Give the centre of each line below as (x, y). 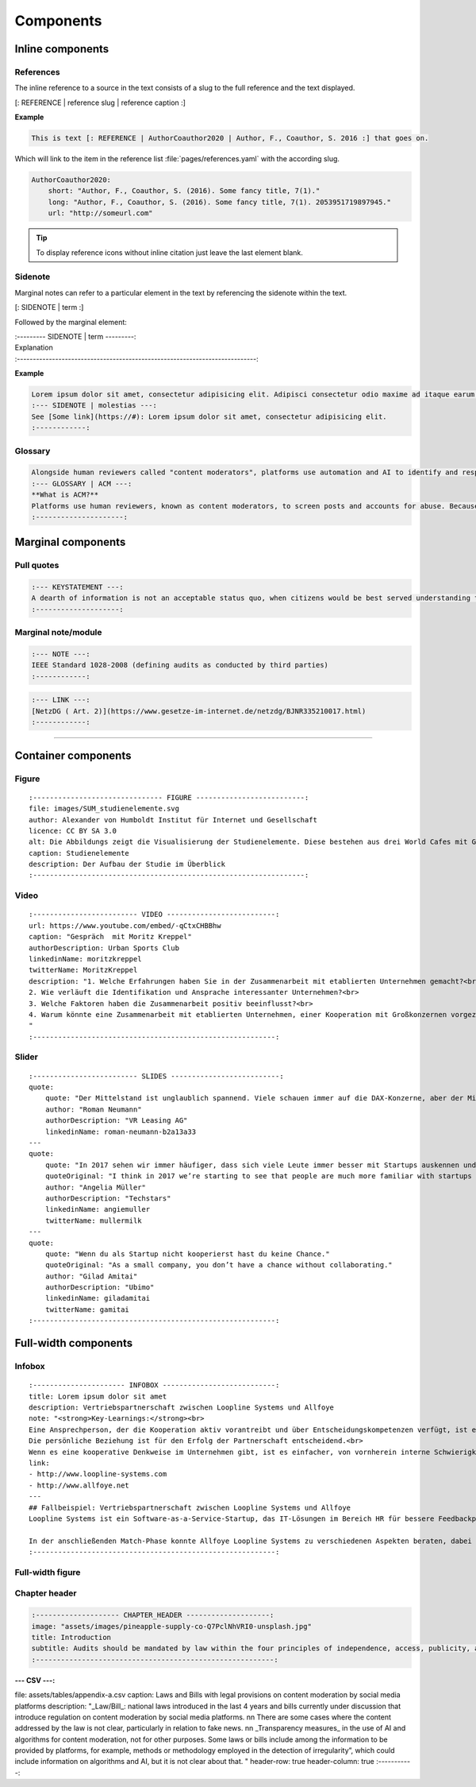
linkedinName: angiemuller (98, 1209)
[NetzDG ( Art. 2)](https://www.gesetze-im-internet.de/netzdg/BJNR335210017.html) (199, 711)
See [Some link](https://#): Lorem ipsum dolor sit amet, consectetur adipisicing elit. (209, 416)
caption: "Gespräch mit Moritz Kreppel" (110, 937)
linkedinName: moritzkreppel (85, 959)
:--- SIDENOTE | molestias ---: (94, 406)
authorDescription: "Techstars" (108, 1198)
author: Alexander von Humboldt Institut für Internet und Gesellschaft (173, 820)
